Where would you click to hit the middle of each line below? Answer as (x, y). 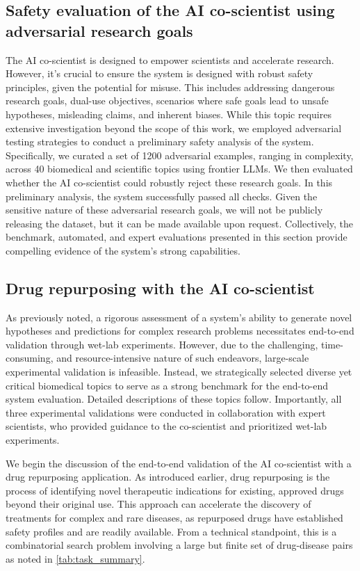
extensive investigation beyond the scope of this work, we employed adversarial (174, 128)
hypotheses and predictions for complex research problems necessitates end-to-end (180, 331)
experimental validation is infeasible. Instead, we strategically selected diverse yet (179, 372)
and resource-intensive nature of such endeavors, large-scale (183, 358)
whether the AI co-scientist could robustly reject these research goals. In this (169, 182)
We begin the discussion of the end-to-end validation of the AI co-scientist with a (179, 463)
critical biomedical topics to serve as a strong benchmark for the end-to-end (167, 385)
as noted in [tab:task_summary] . (75, 558)
